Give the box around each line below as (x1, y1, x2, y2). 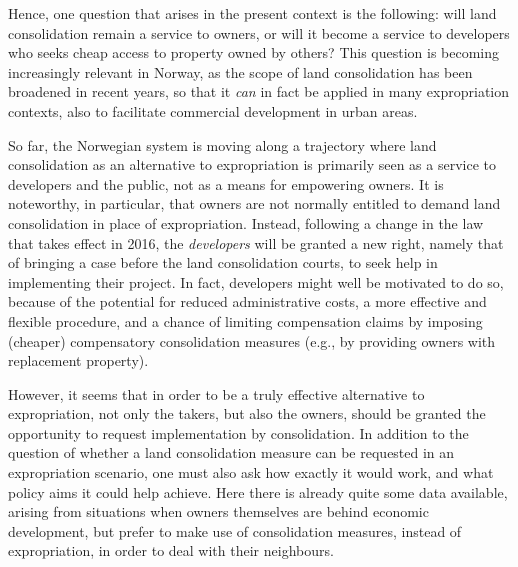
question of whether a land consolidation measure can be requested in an (8, 442, 455, 463)
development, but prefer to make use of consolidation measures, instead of (8, 520, 462, 541)
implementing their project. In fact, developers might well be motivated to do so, (8, 271, 504, 292)
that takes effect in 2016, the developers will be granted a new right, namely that (8, 232, 504, 253)
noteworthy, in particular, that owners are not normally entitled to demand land (8, 193, 501, 214)
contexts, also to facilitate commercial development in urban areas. (8, 100, 418, 121)
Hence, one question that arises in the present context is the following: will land (8, 3, 497, 23)
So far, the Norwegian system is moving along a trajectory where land (8, 134, 437, 155)
